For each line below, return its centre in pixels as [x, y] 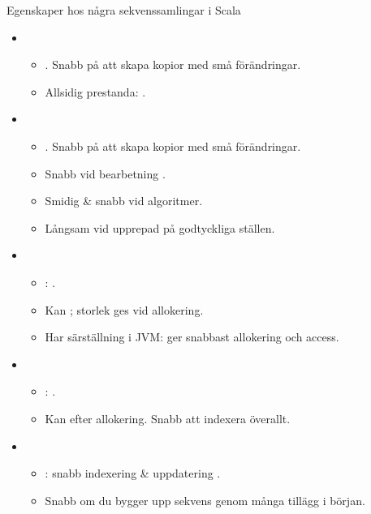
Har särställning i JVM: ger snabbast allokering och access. [192, 337]
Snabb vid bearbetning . [105, 173]
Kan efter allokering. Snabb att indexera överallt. [168, 418]
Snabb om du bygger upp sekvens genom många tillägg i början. [205, 500]
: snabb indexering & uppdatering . [133, 473]
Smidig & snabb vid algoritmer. [124, 201]
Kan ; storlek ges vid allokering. [124, 309]
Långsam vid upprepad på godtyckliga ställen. [160, 227]
